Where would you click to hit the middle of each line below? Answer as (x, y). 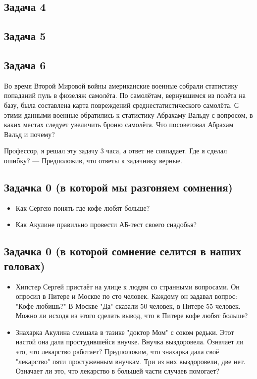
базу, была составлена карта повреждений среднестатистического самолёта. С (122, 105)
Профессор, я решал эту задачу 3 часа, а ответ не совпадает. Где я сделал (116, 151)
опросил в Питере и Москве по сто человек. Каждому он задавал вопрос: (126, 296)
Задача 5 (25, 36)
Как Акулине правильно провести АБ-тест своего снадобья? (106, 224)
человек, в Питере (177, 306)
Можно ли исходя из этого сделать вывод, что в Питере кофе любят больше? (132, 315)
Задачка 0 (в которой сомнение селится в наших (123, 251)
